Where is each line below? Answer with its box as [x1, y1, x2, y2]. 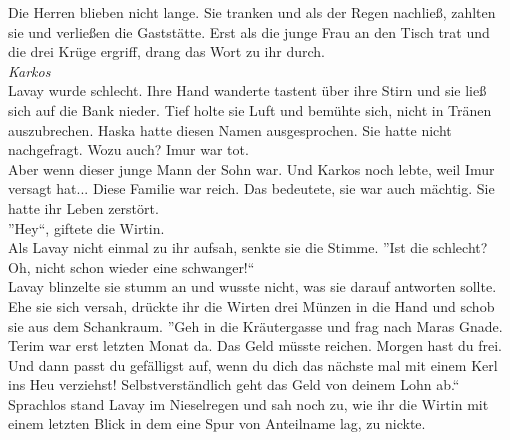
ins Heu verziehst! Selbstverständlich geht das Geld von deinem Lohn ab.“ [8, 374, 460, 395]
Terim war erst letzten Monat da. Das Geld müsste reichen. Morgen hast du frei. [8, 335, 502, 356]
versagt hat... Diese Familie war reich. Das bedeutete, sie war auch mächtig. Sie [8, 178, 495, 199]
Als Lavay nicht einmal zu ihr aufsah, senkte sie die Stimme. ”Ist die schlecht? [8, 237, 488, 258]
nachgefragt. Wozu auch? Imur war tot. [8, 139, 249, 160]
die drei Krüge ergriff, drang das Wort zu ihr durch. [8, 41, 325, 62]
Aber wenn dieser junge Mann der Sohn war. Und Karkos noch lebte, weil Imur [8, 158, 495, 179]
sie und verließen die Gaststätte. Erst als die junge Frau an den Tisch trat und [8, 21, 490, 42]
